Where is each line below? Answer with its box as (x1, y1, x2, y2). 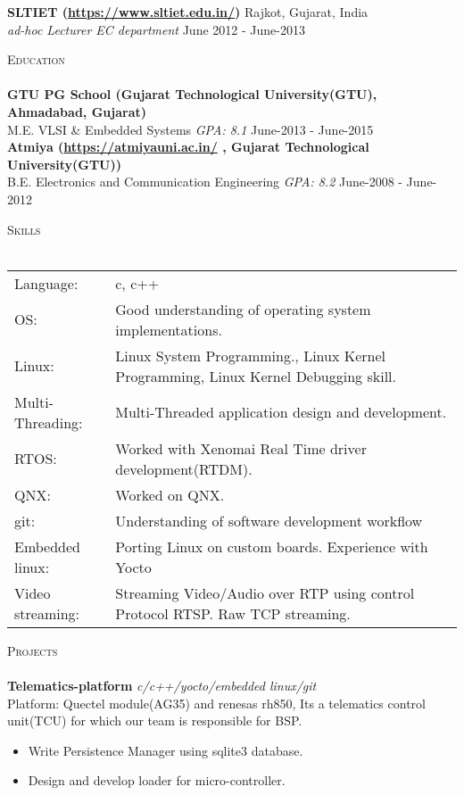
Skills (7, 219, 41, 238)
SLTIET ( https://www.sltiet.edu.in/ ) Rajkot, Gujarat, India (7, 3, 369, 21)
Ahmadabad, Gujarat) (7, 102, 146, 120)
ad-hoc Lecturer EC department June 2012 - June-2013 (7, 20, 305, 38)
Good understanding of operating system (115, 298, 371, 319)
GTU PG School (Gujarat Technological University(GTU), (7, 85, 377, 104)
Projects (7, 641, 58, 659)
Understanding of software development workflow (115, 509, 423, 531)
